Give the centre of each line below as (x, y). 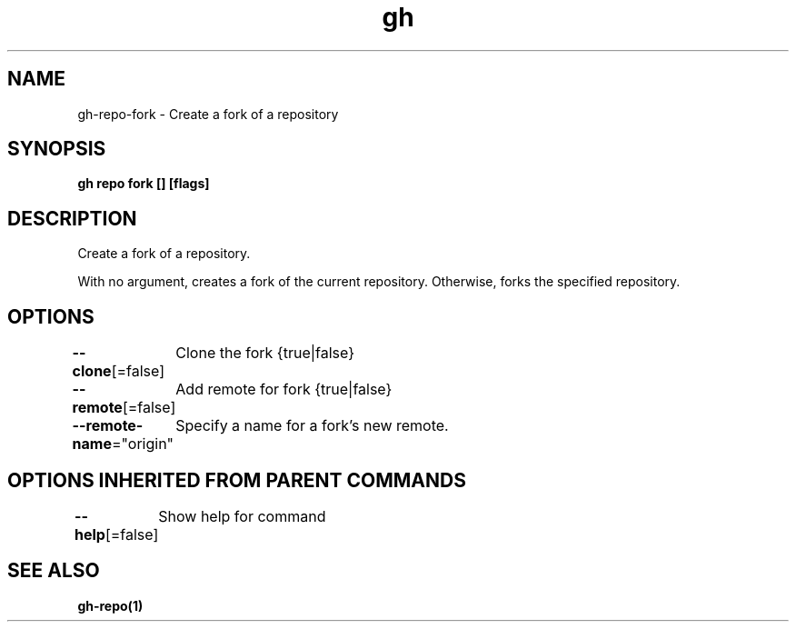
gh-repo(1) (110, 605)
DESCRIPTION (72, 218)
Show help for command (242, 516)
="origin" (143, 444)
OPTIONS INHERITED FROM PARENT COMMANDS (237, 480)
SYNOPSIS (57, 149)
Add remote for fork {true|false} (284, 389)
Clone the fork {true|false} (265, 353)
